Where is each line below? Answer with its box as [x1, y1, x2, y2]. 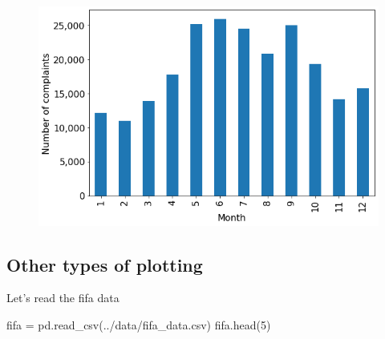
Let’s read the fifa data [6, 289, 120, 306]
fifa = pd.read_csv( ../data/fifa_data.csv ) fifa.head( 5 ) [6, 317, 271, 333]
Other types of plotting [6, 252, 203, 276]
